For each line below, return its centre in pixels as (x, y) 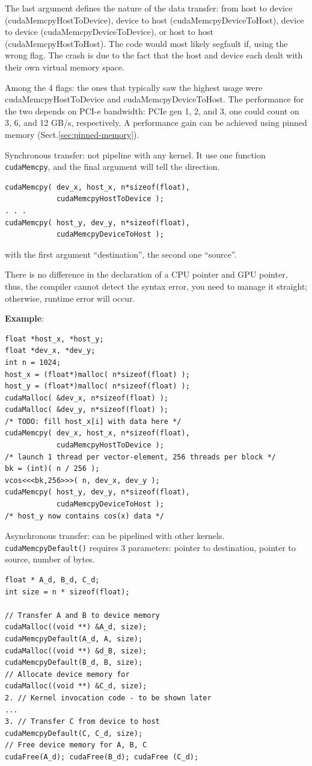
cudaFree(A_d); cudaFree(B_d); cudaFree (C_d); (102, 757)
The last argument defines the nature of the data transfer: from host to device (149, 8)
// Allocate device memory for (67, 674)
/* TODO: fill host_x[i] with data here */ (93, 421)
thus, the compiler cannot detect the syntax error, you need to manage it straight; (156, 286)
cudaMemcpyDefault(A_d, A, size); (74, 639)
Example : (25, 318)
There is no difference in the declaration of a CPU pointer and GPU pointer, (146, 274)
